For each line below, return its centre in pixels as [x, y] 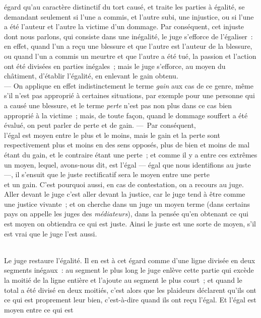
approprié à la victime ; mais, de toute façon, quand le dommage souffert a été [126, 115]
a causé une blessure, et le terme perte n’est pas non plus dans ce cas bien [118, 105]
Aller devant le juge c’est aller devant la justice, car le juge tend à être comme [125, 194]
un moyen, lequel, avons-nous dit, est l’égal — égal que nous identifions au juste [127, 164]
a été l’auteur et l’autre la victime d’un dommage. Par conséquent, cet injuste [124, 26]
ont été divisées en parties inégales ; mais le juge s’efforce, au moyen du [115, 66]
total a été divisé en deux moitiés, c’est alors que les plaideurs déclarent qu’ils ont [130, 290]
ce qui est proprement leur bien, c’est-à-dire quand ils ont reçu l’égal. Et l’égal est [130, 300]
